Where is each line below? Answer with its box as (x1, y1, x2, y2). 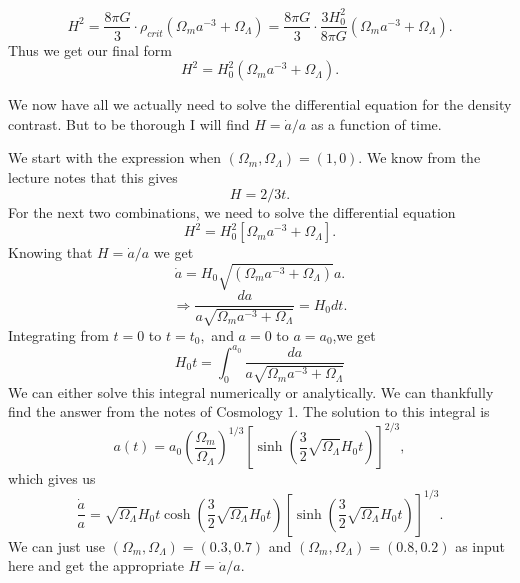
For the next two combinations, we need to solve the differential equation (8, 201, 456, 222)
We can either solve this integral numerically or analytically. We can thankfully (8, 381, 494, 402)
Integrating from (8, 324, 109, 345)
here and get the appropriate (8, 555, 184, 576)
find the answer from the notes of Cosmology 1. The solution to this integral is (8, 401, 490, 422)
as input (455, 535, 506, 556)
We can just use (8, 535, 105, 556)
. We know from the (358, 147, 481, 168)
